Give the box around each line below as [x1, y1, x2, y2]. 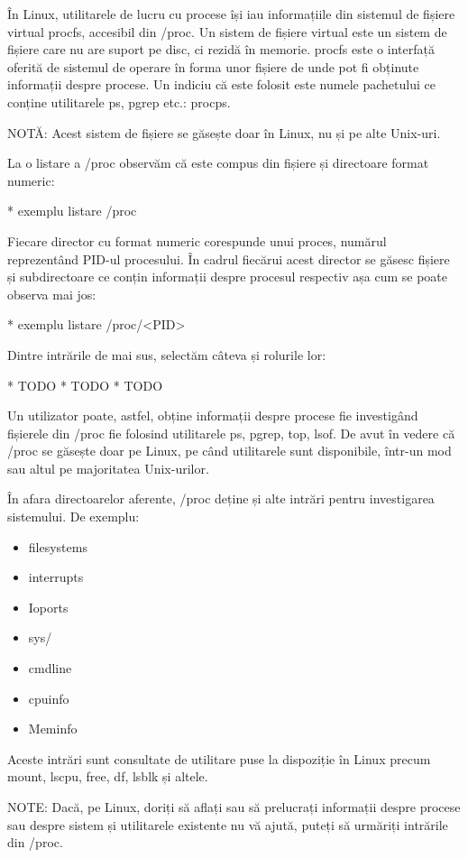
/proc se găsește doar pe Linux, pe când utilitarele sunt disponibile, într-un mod [7, 441, 452, 460]
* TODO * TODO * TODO [7, 375, 163, 394]
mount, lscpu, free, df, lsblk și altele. [7, 767, 208, 786]
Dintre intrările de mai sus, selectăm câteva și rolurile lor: [7, 345, 326, 364]
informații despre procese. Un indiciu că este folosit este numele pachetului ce [7, 75, 436, 94]
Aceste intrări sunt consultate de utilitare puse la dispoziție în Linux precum [7, 749, 431, 768]
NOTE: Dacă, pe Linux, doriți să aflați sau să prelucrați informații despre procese [7, 798, 461, 816]
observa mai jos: [7, 284, 96, 303]
